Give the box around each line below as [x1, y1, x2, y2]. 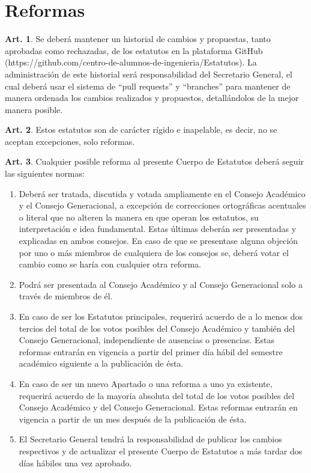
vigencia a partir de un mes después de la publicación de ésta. [19, 412, 247, 425]
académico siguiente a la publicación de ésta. [19, 357, 184, 370]
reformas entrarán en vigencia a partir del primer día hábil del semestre [19, 345, 283, 358]
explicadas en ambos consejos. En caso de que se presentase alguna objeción [19, 234, 298, 247]
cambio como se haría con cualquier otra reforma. [19, 258, 201, 270]
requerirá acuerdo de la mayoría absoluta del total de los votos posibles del [19, 389, 295, 401]
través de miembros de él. [19, 290, 113, 302]
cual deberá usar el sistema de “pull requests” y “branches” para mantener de [5, 79, 291, 92]
